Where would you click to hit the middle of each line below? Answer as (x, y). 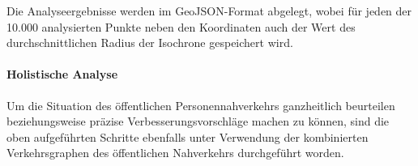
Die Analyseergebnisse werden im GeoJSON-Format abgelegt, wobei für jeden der (209, 11)
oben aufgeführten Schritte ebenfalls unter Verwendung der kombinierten (188, 136)
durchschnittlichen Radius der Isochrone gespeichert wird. (150, 43)
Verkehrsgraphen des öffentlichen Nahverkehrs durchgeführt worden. (175, 153)
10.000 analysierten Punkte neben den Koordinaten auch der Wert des (181, 26)
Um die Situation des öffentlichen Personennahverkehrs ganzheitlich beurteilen (201, 105)
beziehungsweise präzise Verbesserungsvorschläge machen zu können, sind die (198, 121)
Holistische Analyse (62, 74)
